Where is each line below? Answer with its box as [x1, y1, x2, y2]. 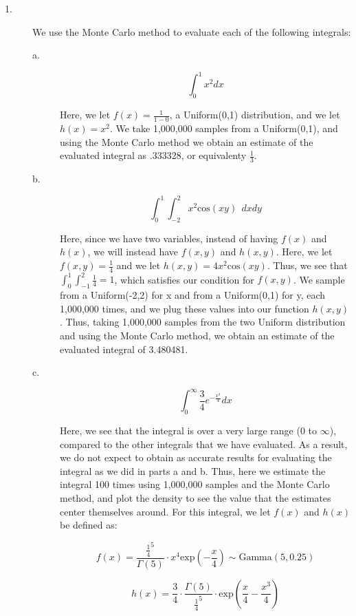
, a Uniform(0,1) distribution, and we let [169, 107, 340, 122]
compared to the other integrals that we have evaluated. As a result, [60, 436, 348, 451]
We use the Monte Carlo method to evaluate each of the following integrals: [32, 24, 351, 39]
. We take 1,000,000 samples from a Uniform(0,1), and [109, 120, 338, 135]
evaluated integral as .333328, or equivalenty [60, 148, 247, 162]
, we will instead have [87, 244, 179, 259]
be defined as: [60, 518, 118, 532]
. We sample [293, 272, 345, 286]
